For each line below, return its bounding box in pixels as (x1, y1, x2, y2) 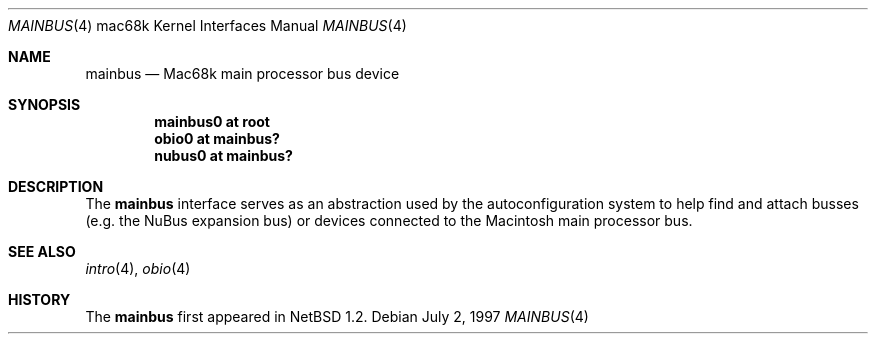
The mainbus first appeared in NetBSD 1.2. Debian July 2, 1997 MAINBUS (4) (85, 308, 589, 325)
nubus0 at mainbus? (154, 147, 293, 164)
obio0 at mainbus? (154, 130, 280, 147)
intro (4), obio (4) (85, 260, 191, 277)
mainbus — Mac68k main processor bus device (85, 65, 400, 82)
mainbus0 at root (154, 113, 270, 130)
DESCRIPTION (8, 178, 104, 195)
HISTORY (8, 291, 71, 308)
